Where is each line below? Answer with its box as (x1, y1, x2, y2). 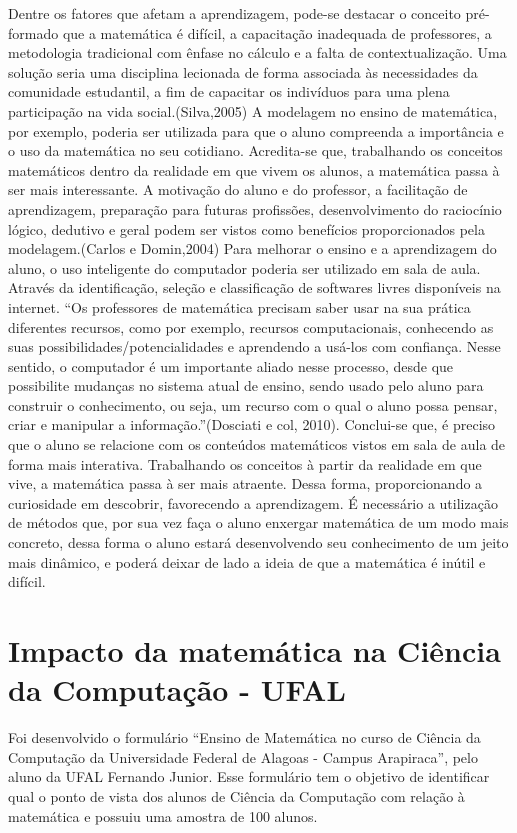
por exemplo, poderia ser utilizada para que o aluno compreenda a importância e (8, 120, 504, 141)
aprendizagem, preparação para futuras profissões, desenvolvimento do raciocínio (8, 198, 502, 219)
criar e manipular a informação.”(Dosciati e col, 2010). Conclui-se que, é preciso (8, 414, 496, 435)
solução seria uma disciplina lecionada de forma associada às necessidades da (8, 61, 478, 82)
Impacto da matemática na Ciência (8, 630, 501, 670)
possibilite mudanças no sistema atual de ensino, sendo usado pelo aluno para (8, 375, 484, 396)
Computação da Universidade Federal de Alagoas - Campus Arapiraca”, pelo (8, 746, 478, 767)
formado (8, 22, 59, 43)
